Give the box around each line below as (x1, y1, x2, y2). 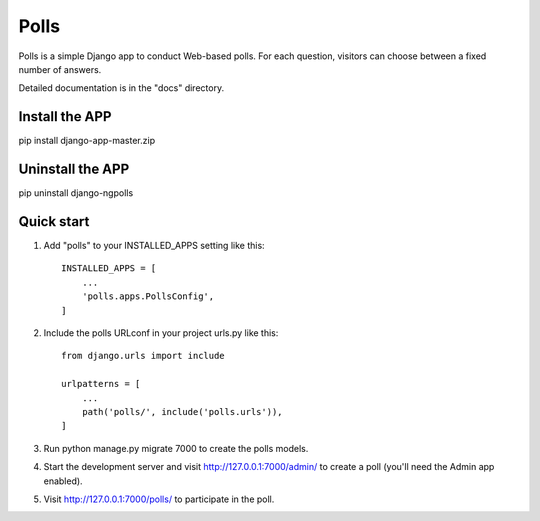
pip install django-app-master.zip (18, 135, 155, 147)
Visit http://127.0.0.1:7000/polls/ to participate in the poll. (43, 493, 275, 505)
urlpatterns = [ (61, 378, 141, 390)
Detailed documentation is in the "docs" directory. (18, 82, 225, 94)
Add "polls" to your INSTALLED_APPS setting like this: (43, 240, 265, 252)
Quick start (18, 213, 90, 230)
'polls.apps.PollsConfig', (81, 291, 215, 302)
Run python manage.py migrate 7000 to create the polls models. (43, 442, 309, 454)
